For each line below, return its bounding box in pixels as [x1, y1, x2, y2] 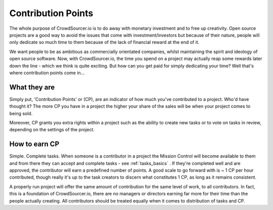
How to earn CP [9, 140, 60, 148]
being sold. [9, 110, 33, 116]
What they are [9, 83, 55, 91]
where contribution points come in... [9, 70, 85, 76]
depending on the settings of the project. [9, 127, 95, 133]
